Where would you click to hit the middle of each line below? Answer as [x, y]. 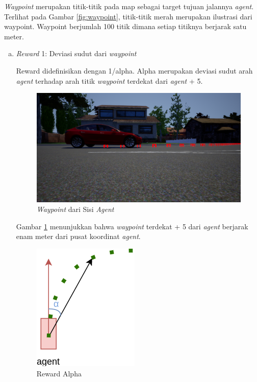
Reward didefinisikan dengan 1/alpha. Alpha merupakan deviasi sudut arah [134, 70]
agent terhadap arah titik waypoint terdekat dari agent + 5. [109, 80]
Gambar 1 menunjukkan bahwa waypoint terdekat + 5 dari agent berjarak [132, 226]
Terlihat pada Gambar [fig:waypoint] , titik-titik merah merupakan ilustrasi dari [128, 16]
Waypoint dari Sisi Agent [75, 209]
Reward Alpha [59, 373]
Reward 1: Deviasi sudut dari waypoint [76, 53]
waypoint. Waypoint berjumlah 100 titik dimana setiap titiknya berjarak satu [125, 26]
